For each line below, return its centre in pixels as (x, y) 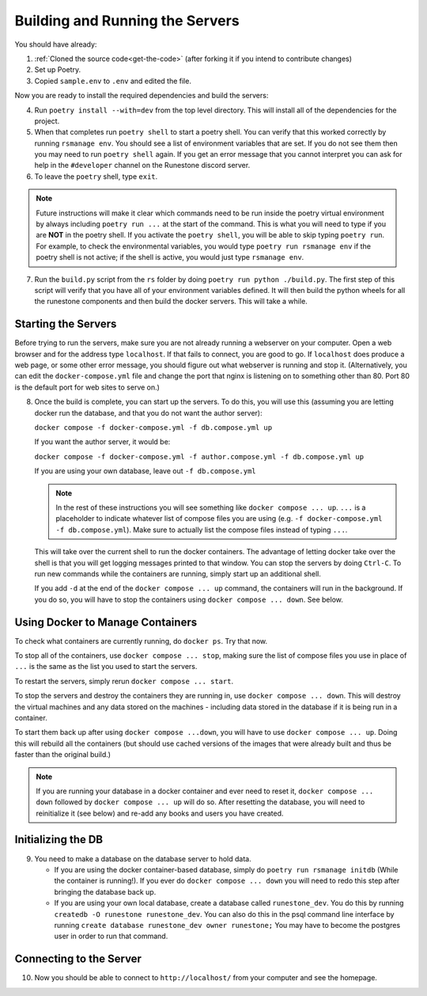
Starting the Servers (66, 324)
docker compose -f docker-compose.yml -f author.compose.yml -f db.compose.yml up (199, 456)
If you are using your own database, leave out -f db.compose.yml (145, 471)
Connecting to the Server (78, 959)
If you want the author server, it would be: (102, 442)
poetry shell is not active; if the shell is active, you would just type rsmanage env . (170, 257)
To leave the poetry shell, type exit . (96, 176)
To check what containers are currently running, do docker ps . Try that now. (141, 641)
